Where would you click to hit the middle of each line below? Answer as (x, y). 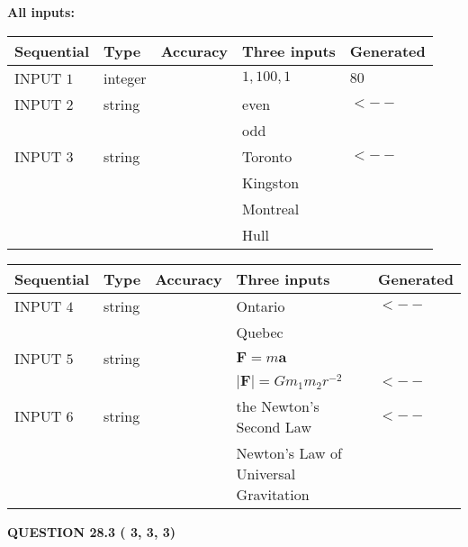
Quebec (260, 332)
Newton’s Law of (289, 452)
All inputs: (41, 12)
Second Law (274, 426)
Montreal (271, 208)
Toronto (267, 156)
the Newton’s (278, 406)
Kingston (271, 182)
